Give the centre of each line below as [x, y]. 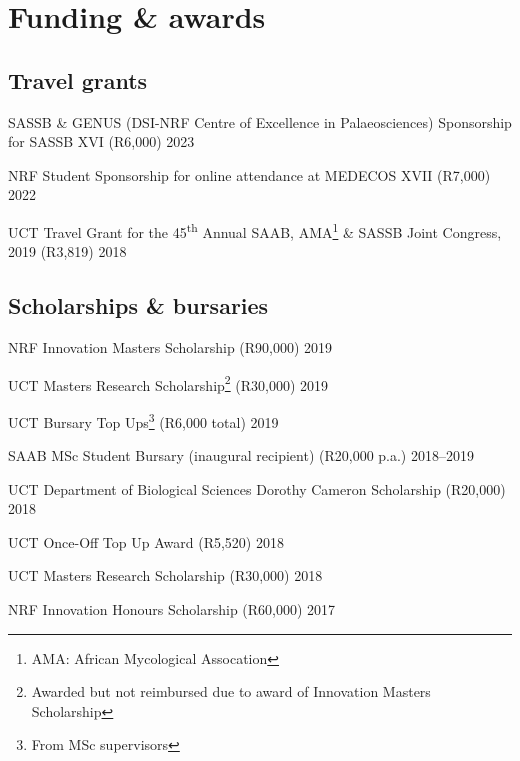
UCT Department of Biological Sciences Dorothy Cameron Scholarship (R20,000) [257, 488]
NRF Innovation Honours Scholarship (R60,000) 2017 [172, 609]
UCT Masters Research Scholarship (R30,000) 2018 [165, 575]
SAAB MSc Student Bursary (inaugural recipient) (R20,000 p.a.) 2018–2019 [241, 455]
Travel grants [78, 79]
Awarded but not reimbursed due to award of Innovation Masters [231, 691]
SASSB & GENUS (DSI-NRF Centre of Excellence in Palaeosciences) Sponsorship [260, 121]
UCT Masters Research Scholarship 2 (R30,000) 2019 [168, 383]
